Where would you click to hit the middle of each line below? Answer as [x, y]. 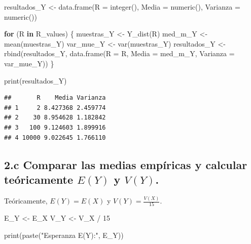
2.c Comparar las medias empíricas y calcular [126, 164]
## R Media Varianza [55, 98]
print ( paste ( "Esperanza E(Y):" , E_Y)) [64, 235]
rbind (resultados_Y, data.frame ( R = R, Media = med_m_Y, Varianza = [119, 53]
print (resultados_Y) [35, 80]
